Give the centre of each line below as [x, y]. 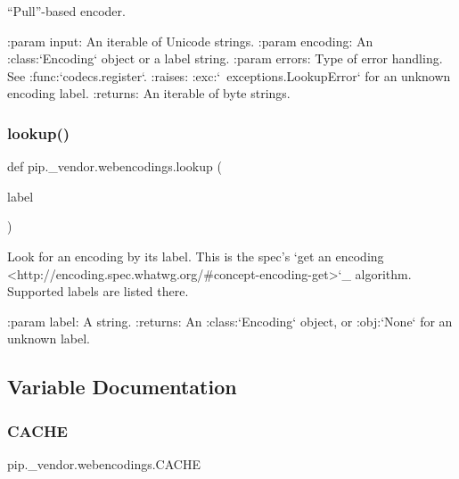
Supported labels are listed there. [98, 291]
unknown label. [49, 339]
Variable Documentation [122, 387]
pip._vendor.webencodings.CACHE [104, 463]
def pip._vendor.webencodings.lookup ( [115, 166]
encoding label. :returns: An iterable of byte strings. [149, 93]
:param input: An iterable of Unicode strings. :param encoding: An [190, 41]
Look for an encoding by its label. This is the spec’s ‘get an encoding [196, 256]
